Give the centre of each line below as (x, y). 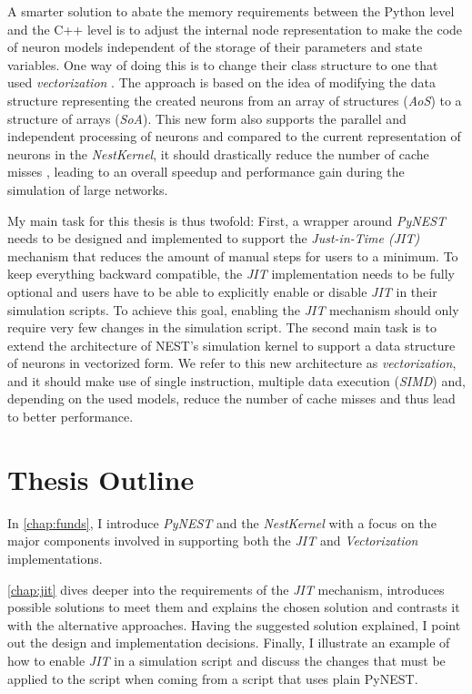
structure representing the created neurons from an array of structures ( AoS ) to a (235, 100)
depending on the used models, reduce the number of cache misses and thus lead (231, 398)
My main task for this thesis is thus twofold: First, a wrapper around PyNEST (227, 220)
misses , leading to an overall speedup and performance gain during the (206, 172)
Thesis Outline (101, 479)
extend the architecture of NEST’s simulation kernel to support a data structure (231, 345)
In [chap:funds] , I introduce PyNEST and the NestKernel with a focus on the (222, 522)
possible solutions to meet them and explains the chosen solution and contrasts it (234, 607)
